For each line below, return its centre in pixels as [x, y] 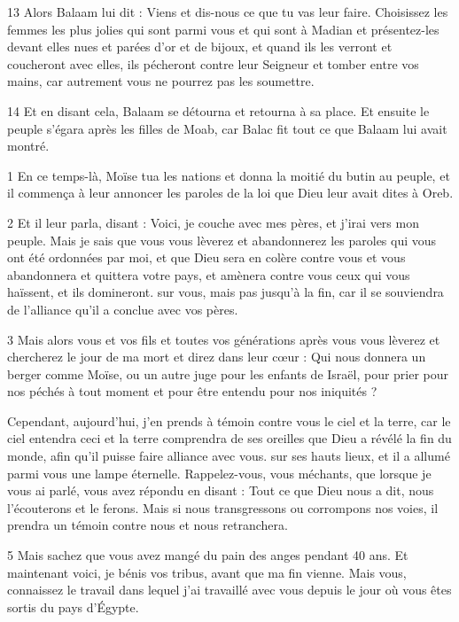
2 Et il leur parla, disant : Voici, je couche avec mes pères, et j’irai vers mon [213, 222]
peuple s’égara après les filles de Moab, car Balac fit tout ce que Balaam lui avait [227, 128]
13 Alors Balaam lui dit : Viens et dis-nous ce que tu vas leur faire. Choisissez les [228, 12]
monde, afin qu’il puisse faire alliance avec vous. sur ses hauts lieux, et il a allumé [229, 456]
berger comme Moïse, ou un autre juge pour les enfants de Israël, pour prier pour [228, 373]
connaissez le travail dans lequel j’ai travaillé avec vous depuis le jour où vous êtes [229, 590]
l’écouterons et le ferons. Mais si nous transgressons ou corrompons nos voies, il [223, 507]
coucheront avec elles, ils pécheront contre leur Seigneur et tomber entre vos [213, 63]
